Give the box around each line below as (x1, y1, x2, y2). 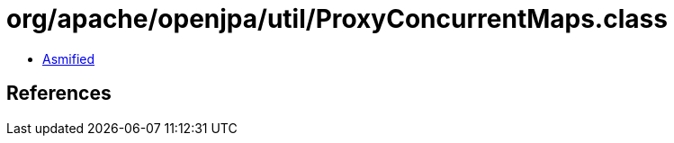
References (6, 82, 112, 105)
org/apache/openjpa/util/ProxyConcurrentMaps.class (6, 4, 668, 34)
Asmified (42, 50, 95, 67)
